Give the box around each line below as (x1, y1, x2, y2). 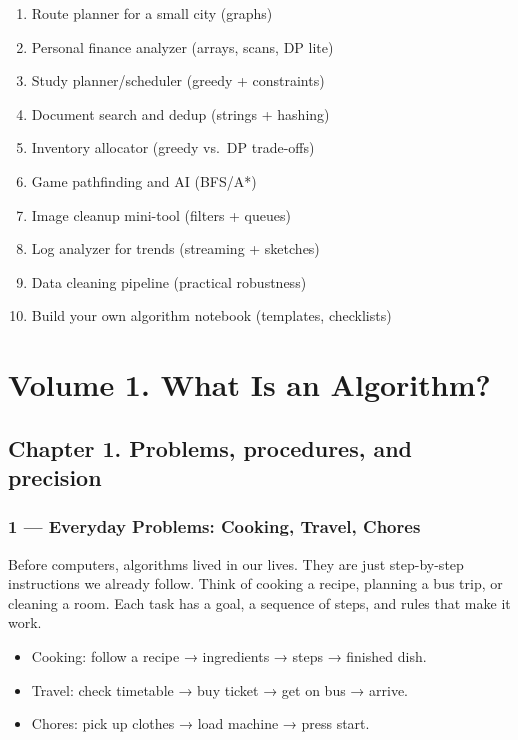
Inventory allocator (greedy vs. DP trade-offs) (31, 137, 315, 158)
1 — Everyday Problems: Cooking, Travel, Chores (8, 514, 421, 539)
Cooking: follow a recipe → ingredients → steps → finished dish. (31, 646, 427, 667)
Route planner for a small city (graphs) (31, 3, 273, 23)
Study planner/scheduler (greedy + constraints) (31, 70, 325, 91)
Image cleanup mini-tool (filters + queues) (31, 204, 291, 225)
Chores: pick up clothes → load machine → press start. (31, 713, 370, 734)
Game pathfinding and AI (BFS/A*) (31, 170, 257, 191)
